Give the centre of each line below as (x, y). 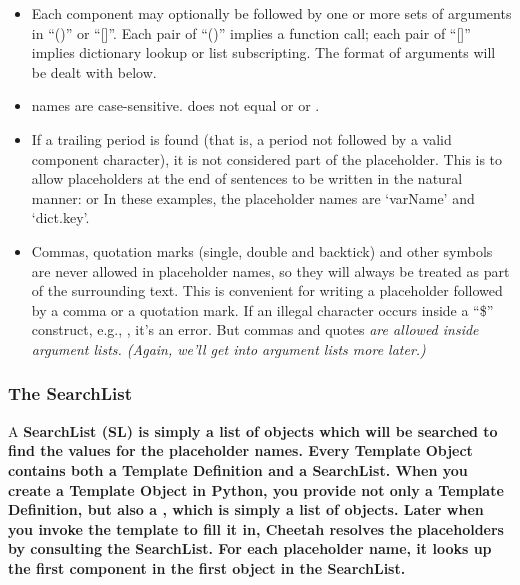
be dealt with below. (94, 71)
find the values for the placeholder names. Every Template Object (240, 450)
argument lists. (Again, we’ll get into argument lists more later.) (228, 348)
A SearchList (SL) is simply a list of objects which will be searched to (253, 430)
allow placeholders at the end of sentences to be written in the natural (247, 178)
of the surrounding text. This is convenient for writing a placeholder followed (267, 290)
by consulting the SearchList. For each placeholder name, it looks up (250, 548)
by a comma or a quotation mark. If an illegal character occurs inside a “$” (262, 309)
